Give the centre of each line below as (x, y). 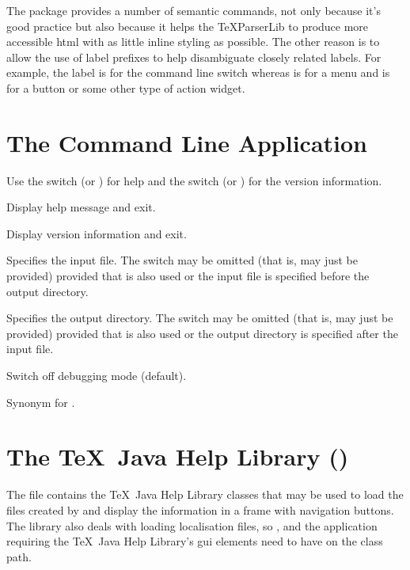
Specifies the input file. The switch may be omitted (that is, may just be (182, 260)
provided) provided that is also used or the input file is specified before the (188, 276)
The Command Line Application (187, 142)
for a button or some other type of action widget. (126, 87)
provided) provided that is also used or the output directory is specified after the (202, 333)
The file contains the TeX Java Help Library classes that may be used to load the (205, 494)
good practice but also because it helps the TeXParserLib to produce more (188, 26)
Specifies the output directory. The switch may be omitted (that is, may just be (200, 318)
